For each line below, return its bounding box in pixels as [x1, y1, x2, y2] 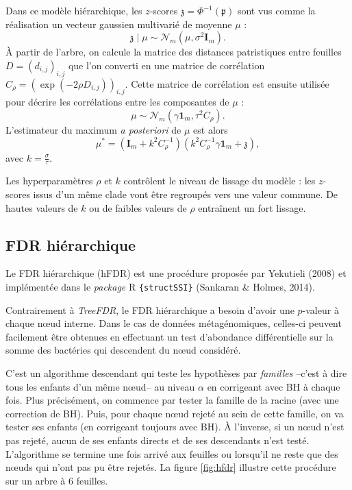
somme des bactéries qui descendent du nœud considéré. [5, 343, 241, 357]
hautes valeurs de [5, 200, 78, 215]
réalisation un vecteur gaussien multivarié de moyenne [5, 16, 232, 31]
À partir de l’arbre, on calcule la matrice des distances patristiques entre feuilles [5, 45, 342, 59]
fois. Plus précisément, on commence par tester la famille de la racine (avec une [5, 393, 339, 407]
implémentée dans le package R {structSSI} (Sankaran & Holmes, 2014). [5, 279, 315, 293]
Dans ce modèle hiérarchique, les [5, 3, 142, 17]
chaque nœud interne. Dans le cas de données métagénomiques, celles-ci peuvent [5, 316, 342, 330]
